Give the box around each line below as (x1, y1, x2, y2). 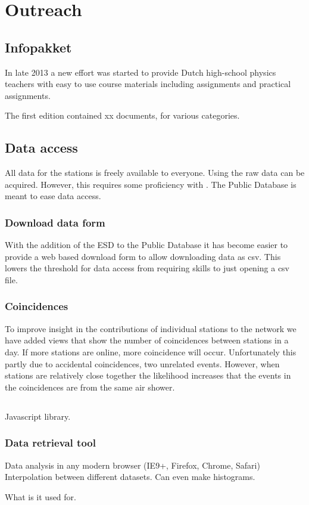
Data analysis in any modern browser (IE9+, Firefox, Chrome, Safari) (5, 458, 260, 471)
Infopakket (5, 38, 72, 56)
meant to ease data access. (5, 190, 101, 202)
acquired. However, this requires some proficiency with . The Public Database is (5, 178, 296, 190)
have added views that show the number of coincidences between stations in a (5, 334, 289, 346)
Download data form (5, 215, 105, 230)
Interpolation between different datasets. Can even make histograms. (5, 470, 255, 483)
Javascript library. (5, 410, 71, 422)
